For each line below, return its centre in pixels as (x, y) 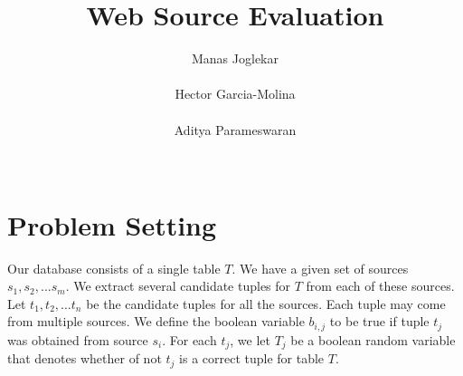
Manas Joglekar (235, 58)
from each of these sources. (380, 286)
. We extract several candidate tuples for (178, 286)
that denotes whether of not (85, 358)
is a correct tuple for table (252, 358)
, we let (250, 339)
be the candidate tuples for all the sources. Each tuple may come (266, 303)
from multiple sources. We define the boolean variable (156, 321)
